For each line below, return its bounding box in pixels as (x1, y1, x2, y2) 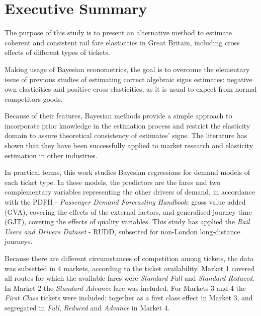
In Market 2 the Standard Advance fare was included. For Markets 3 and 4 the (5, 282, 246, 293)
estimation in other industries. (5, 150, 98, 160)
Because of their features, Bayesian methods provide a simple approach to (5, 110, 232, 121)
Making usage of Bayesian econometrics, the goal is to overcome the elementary (5, 64, 250, 74)
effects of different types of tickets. (5, 47, 110, 57)
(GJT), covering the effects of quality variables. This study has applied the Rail (5, 216, 250, 227)
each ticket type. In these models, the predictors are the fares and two (5, 176, 220, 187)
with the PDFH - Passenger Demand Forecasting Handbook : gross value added (5, 197, 246, 207)
